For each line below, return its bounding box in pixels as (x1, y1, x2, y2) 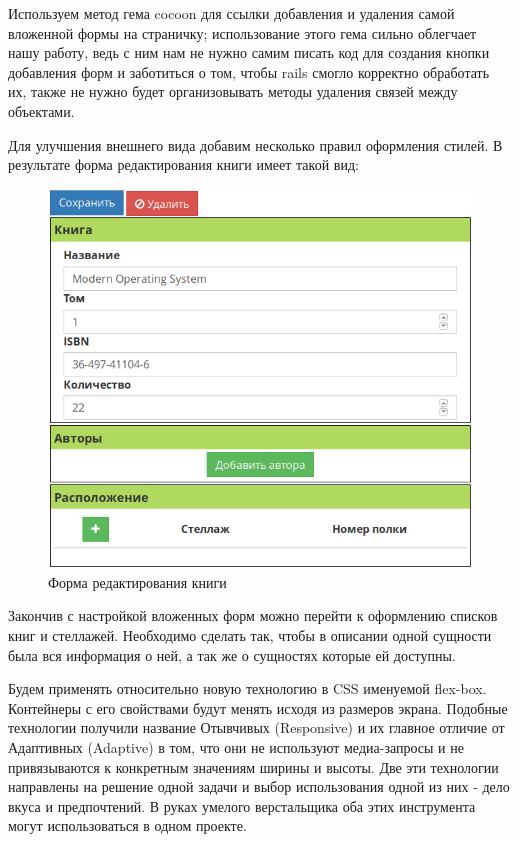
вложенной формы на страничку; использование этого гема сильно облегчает (8, 22, 477, 43)
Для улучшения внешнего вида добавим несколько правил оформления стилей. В (8, 134, 503, 155)
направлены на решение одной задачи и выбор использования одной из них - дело (8, 776, 510, 797)
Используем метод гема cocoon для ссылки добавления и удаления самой (8, 3, 455, 23)
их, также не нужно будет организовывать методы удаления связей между (8, 81, 458, 102)
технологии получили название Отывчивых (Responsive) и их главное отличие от (8, 717, 505, 738)
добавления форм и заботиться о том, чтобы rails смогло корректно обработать (8, 61, 490, 82)
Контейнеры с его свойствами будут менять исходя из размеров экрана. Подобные (8, 697, 508, 718)
